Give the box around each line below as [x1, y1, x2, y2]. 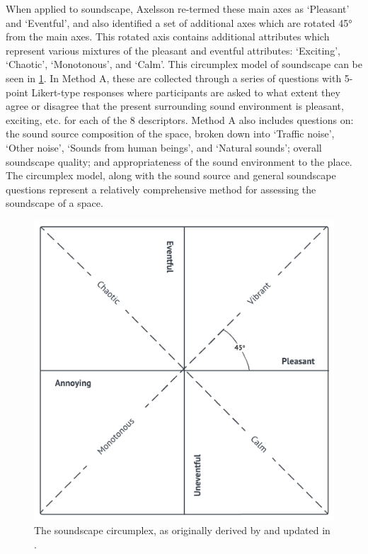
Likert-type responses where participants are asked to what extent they [31, 84, 340, 99]
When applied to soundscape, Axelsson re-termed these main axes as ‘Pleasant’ [6, 1, 350, 16]
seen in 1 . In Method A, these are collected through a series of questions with [6, 70, 342, 85]
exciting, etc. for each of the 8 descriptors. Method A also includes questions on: [6, 112, 354, 127]
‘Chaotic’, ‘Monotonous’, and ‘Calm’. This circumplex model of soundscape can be [6, 57, 362, 72]
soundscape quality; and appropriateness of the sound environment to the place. [6, 154, 352, 169]
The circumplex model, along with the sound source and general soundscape [6, 168, 336, 183]
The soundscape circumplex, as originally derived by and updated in [34, 523, 330, 538]
